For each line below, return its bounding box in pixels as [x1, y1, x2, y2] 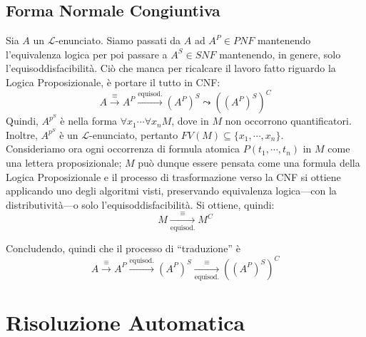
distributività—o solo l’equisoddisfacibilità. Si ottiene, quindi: [6, 197, 275, 212]
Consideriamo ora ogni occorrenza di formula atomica [6, 141, 240, 156]
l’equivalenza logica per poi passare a [6, 46, 168, 61]
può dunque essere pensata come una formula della [138, 155, 360, 170]
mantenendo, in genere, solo [219, 46, 341, 61]
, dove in [171, 113, 209, 128]
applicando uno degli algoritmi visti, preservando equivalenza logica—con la [6, 183, 337, 198]
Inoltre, [6, 127, 38, 142]
